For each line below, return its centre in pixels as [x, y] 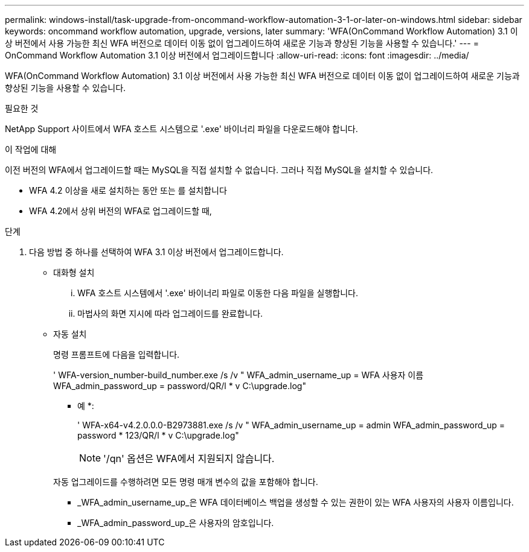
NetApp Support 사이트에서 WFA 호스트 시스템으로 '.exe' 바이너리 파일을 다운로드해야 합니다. [181, 129]
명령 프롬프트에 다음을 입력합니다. [117, 354]
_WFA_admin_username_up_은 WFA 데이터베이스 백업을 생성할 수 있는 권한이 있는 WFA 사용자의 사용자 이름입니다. [296, 502]
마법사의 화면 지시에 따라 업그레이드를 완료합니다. [170, 313]
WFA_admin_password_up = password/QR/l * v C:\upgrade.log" [180, 386]
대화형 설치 [74, 272]
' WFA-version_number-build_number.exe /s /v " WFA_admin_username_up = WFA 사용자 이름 [239, 375]
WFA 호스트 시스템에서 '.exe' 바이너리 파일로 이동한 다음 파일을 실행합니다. [218, 293]
